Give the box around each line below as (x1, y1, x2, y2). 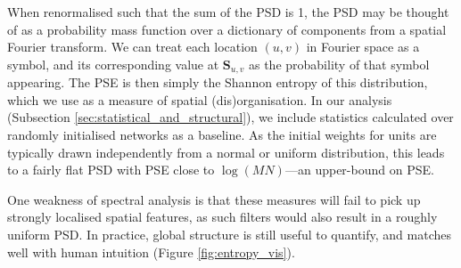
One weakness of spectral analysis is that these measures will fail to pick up (7, 190, 421, 208)
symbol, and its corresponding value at (7, 54, 219, 73)
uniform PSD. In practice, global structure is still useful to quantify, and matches (7, 224, 451, 243)
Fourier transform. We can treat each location (7, 37, 258, 56)
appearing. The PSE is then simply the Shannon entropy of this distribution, (7, 73, 428, 92)
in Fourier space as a (306, 37, 420, 56)
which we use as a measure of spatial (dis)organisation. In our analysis (7, 90, 392, 109)
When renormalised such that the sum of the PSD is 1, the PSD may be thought (7, 3, 449, 20)
